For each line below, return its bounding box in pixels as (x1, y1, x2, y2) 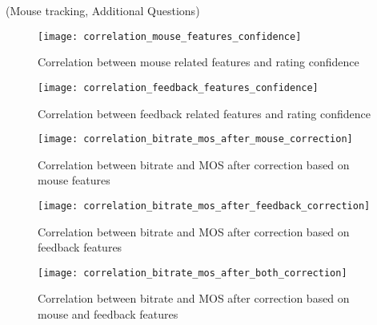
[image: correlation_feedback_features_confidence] (38, 81, 319, 93)
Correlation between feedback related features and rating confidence (38, 105, 371, 121)
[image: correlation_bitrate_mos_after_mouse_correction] (38, 133, 353, 145)
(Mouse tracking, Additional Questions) (6, 2, 200, 18)
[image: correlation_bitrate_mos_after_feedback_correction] (38, 200, 371, 212)
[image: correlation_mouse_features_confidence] (38, 30, 302, 42)
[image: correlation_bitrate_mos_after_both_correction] (38, 267, 347, 279)
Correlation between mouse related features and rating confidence (38, 54, 359, 70)
